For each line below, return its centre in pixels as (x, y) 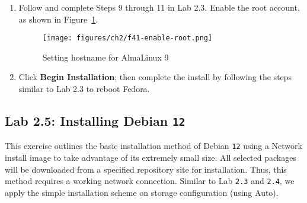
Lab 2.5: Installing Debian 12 (95, 121)
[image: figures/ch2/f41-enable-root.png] (127, 38)
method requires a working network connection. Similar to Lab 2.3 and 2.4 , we (150, 181)
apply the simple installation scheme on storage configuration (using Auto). (142, 192)
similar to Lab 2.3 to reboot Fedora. (84, 89)
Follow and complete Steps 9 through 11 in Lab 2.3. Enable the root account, (159, 7)
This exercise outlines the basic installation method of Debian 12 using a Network (153, 146)
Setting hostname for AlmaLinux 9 (105, 57)
